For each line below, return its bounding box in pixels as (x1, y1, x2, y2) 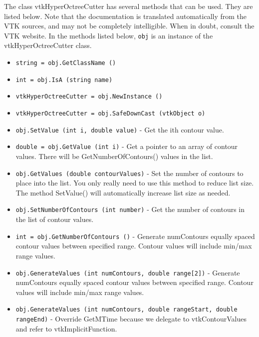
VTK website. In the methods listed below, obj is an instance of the (4, 30, 213, 40)
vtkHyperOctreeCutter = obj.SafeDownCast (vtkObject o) (15, 110, 206, 117)
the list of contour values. (15, 214, 94, 224)
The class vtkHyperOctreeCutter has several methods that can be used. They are (4, 1, 253, 11)
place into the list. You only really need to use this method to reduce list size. (15, 177, 254, 188)
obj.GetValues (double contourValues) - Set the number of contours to (15, 167, 244, 178)
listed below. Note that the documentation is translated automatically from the (4, 10, 247, 21)
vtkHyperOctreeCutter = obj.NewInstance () (15, 93, 163, 100)
